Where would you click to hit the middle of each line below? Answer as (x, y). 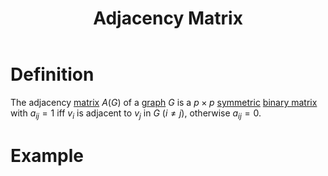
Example (47, 155)
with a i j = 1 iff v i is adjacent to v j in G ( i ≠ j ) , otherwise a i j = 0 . (136, 114)
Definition (52, 74)
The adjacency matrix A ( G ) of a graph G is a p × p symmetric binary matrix (164, 102)
